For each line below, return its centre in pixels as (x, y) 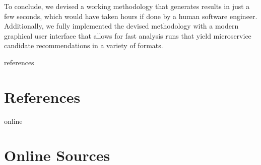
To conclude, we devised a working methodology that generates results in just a (127, 6)
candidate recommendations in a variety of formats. (84, 45)
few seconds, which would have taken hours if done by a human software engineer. (131, 16)
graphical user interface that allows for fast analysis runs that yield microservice (128, 35)
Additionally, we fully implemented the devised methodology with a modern (121, 26)
